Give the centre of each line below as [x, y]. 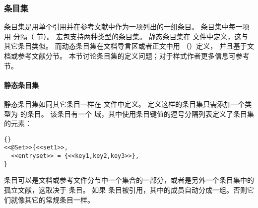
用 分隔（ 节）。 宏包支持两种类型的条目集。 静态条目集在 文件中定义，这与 [126, 36]
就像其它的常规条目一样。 [52, 199]
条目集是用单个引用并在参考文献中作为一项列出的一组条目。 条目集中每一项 [127, 27]
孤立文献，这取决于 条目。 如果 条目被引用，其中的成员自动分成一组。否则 [126, 189]
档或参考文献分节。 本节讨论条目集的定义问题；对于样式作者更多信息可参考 [127, 56]
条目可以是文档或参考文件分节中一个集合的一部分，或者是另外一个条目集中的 [129, 180]
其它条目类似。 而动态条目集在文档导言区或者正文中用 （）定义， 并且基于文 [129, 46]
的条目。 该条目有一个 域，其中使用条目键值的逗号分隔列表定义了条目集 [137, 113]
